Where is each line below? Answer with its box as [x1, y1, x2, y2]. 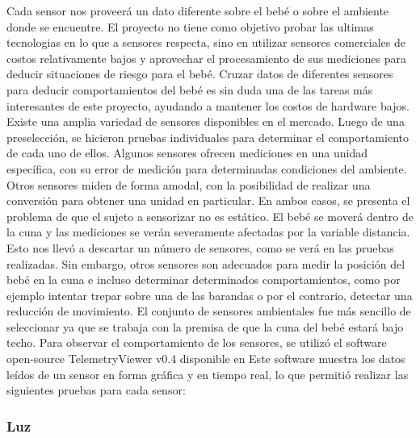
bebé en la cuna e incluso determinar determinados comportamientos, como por [6, 271, 401, 288]
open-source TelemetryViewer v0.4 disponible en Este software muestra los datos [6, 350, 405, 367]
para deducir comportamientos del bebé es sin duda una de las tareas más [6, 81, 373, 98]
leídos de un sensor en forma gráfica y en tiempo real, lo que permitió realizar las [6, 365, 409, 382]
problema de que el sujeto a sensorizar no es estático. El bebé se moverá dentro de [6, 207, 414, 224]
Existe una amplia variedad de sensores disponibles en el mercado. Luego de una [6, 113, 405, 130]
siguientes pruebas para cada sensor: [6, 382, 186, 398]
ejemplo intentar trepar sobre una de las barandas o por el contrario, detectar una [6, 286, 413, 303]
